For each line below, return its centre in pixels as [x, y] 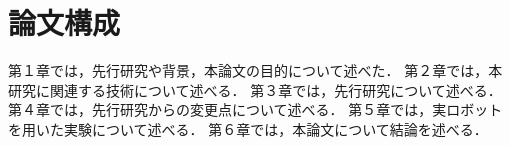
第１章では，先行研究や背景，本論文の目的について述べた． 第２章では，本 [255, 70]
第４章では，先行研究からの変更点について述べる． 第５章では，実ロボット [255, 109]
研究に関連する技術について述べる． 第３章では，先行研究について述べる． [255, 89]
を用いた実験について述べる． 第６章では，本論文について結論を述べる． [248, 128]
